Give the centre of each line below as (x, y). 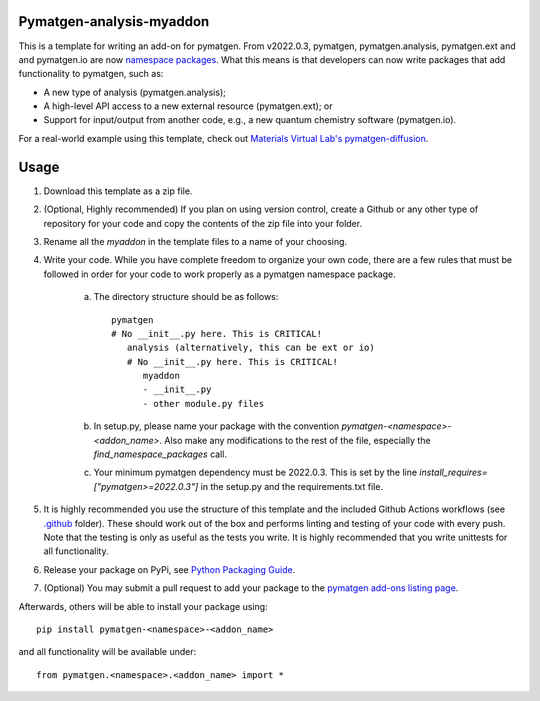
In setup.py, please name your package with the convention (216, 426)
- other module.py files (203, 403)
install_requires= (453, 472)
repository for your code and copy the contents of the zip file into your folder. (203, 223)
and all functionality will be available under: (107, 652)
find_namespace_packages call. (160, 454)
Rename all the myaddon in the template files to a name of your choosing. (195, 241)
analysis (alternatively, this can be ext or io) (250, 348)
